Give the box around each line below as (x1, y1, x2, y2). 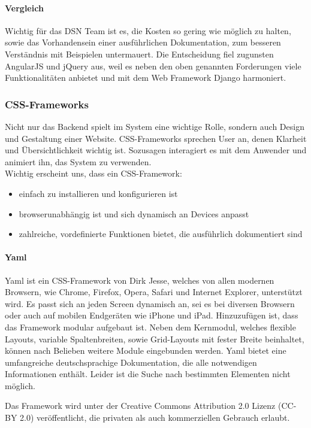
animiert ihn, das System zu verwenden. (5, 155, 152, 168)
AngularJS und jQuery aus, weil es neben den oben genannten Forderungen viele (5, 59, 301, 72)
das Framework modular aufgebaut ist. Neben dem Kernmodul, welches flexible (5, 320, 296, 333)
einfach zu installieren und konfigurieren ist (19, 187, 178, 199)
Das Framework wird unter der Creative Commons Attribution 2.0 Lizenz (5, 399, 276, 412)
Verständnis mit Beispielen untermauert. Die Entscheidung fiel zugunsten (5, 47, 274, 60)
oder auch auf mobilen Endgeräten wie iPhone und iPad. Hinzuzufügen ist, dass (5, 309, 298, 321)
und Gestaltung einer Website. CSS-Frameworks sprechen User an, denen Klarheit (5, 132, 307, 144)
